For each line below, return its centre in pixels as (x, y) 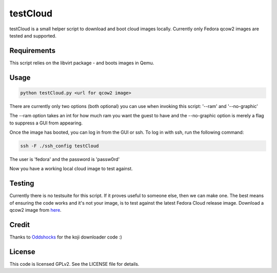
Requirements (33, 51)
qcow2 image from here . (35, 210)
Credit (20, 224)
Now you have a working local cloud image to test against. (71, 169)
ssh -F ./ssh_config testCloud (60, 146)
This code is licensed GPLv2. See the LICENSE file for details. (74, 264)
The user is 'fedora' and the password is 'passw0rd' (65, 159)
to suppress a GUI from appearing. (46, 123)
